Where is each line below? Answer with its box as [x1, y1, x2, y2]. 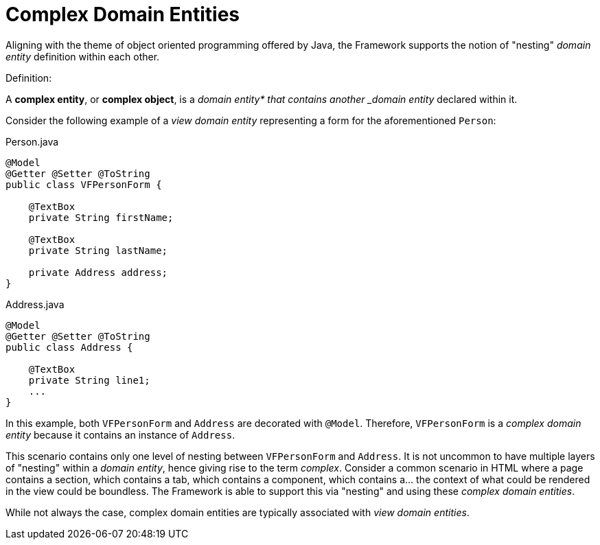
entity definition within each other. [5, 50, 160, 62]
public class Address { [5, 341, 133, 353]
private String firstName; [28, 211, 174, 223]
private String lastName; [28, 244, 168, 256]
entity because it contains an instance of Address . [5, 428, 235, 441]
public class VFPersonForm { [5, 178, 162, 190]
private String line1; [28, 374, 150, 386]
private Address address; [28, 266, 168, 278]
